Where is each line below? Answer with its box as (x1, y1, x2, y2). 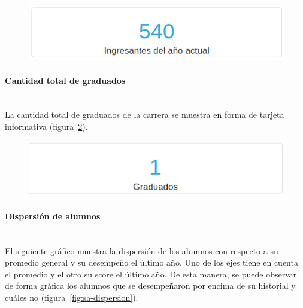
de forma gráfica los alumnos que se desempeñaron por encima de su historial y (5, 279, 296, 292)
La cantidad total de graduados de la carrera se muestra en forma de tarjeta (5, 108, 284, 121)
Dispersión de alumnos (5, 209, 101, 222)
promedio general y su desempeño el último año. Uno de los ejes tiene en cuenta (5, 256, 298, 269)
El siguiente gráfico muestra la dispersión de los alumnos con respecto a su (5, 244, 278, 257)
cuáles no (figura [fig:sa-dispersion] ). (5, 291, 138, 304)
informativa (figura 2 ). (5, 120, 88, 133)
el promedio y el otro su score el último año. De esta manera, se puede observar (5, 267, 297, 280)
